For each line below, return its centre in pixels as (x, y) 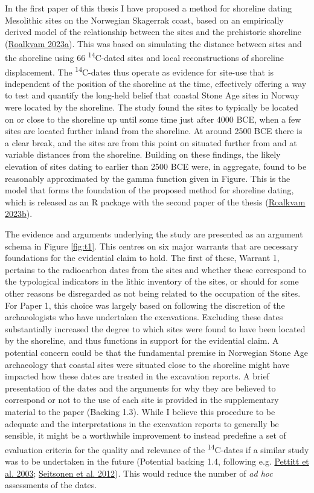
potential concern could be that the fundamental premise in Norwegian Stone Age (156, 352)
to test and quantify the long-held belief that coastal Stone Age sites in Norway (152, 95)
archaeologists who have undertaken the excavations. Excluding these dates (144, 317)
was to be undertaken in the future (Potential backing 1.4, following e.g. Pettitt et (157, 461)
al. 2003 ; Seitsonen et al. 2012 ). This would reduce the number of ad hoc (139, 473)
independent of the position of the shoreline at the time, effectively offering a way (156, 83)
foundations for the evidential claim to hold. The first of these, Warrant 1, (142, 258)
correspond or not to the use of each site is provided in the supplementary (142, 400)
